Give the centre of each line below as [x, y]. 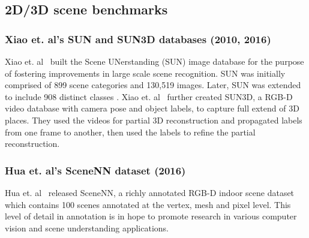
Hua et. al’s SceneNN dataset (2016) [95, 170]
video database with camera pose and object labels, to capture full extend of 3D [152, 108]
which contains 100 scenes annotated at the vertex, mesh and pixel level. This [148, 204]
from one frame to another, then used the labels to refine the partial [130, 132]
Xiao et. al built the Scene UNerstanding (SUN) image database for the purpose [154, 61]
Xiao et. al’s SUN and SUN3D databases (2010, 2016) [138, 39]
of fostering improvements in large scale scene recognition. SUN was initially [145, 73]
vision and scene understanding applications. [87, 228]
